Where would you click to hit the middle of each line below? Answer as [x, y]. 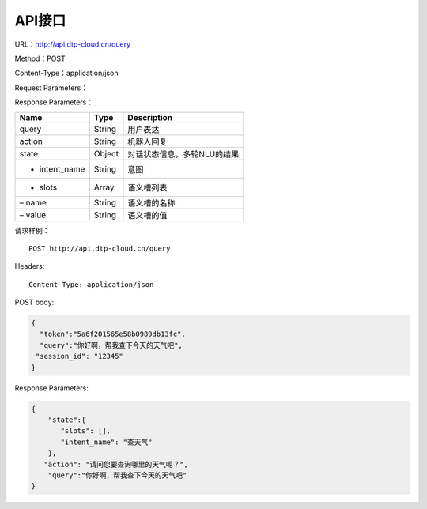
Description [150, 117]
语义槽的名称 [151, 203]
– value [33, 215]
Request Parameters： [51, 88]
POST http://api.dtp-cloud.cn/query [100, 248]
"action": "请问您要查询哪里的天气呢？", [116, 464]
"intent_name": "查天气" [106, 442]
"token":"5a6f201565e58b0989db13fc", [113, 334]
